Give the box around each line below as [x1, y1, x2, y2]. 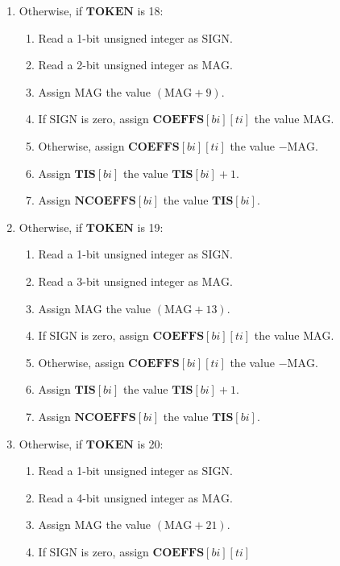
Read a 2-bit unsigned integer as [38, 56, 198, 73]
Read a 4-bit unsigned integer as [38, 489, 198, 506]
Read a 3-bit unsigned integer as [38, 272, 198, 289]
